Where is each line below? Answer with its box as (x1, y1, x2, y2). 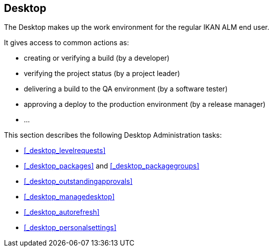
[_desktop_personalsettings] (24, 223, 117, 232)
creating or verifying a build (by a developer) (24, 54, 170, 63)
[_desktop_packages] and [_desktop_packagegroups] (24, 162, 200, 170)
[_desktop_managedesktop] (24, 192, 115, 201)
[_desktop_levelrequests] (24, 146, 106, 155)
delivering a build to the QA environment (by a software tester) (24, 84, 228, 93)
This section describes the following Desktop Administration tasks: (4, 131, 222, 140)
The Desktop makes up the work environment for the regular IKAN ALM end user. (4, 23, 270, 32)
